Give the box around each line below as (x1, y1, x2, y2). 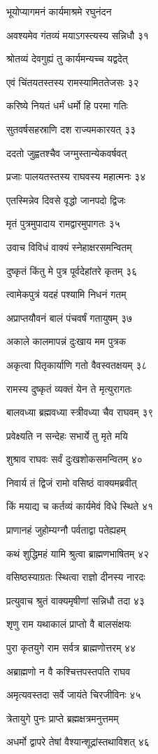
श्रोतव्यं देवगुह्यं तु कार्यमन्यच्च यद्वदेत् (6, 51, 128, 66)
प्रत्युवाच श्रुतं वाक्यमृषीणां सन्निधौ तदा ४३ (6, 593, 145, 607)
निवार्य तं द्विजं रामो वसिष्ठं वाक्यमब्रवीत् (6, 475, 137, 490)
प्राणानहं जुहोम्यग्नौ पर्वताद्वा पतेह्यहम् (6, 523, 127, 537)
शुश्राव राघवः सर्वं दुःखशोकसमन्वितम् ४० (6, 452, 143, 466)
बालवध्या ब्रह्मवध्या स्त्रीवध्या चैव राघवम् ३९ (6, 405, 154, 419)
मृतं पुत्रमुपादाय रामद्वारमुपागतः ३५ (6, 216, 120, 231)
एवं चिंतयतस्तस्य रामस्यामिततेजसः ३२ (6, 74, 139, 89)
